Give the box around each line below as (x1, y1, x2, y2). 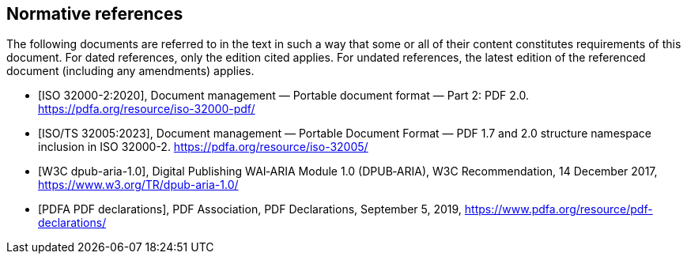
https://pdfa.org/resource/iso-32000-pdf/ (38, 102, 255, 116)
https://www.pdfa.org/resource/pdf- (464, 202, 653, 217)
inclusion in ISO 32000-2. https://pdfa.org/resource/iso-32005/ (38, 140, 368, 154)
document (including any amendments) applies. (6, 64, 255, 78)
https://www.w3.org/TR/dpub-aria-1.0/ (38, 178, 239, 192)
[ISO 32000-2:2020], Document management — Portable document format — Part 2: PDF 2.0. (38, 89, 529, 103)
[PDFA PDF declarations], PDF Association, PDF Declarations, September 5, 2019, (38, 202, 462, 217)
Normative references (6, 4, 183, 24)
